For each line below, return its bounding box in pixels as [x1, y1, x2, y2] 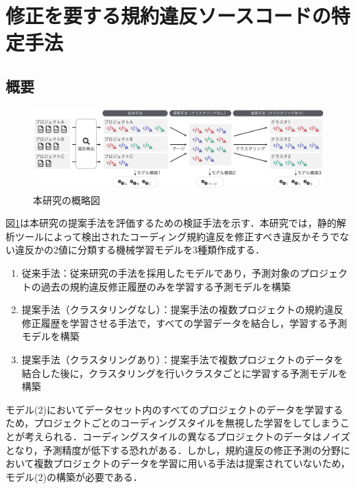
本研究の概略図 [33, 192, 100, 207]
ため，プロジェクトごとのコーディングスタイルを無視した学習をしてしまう [5, 416, 340, 430]
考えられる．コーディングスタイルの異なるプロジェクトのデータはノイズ [24, 429, 351, 443]
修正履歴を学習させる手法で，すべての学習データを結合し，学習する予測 [21, 315, 347, 330]
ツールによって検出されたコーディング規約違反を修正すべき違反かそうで [14, 229, 340, 243]
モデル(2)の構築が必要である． [5, 469, 143, 484]
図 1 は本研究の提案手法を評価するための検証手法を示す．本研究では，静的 [5, 216, 337, 230]
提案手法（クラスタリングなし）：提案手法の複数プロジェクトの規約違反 [21, 302, 344, 317]
